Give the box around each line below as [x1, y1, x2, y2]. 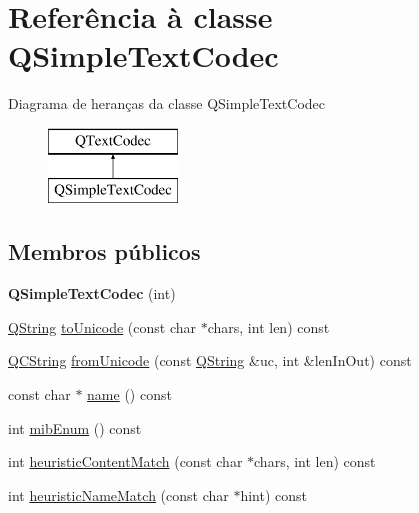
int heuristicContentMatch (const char [8, 451, 243, 472]
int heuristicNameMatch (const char [8, 484, 229, 505]
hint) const [240, 484, 308, 505]
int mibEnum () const [8, 417, 142, 438]
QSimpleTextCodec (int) [8, 283, 176, 304]
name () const [87, 384, 172, 405]
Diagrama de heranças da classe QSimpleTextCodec [8, 93, 326, 114]
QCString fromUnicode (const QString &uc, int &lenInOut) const [8, 350, 412, 371]
